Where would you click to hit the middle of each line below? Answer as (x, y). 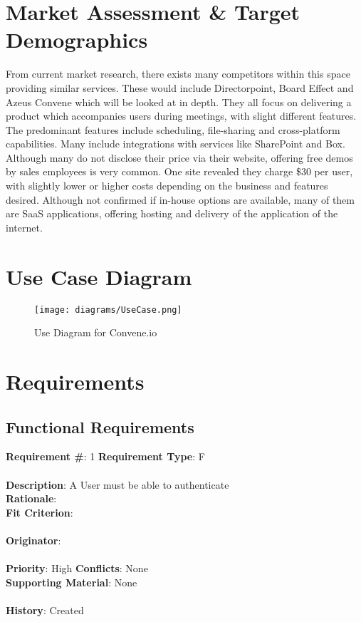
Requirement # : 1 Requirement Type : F (105, 456)
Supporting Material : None (72, 582)
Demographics (77, 40)
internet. (24, 227)
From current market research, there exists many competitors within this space (178, 74)
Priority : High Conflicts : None (77, 568)
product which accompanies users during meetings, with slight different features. (181, 116)
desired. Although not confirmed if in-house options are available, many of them (180, 199)
